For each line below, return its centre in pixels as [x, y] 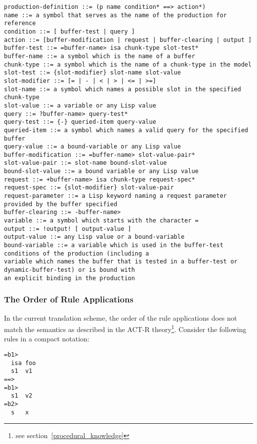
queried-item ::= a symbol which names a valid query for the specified [126, 130]
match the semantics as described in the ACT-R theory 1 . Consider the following [125, 328]
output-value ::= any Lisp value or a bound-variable [94, 237]
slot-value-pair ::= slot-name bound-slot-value [86, 163]
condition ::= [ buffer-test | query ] [69, 31]
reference [20, 23]
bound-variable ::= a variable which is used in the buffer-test [114, 245]
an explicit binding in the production [69, 278]
